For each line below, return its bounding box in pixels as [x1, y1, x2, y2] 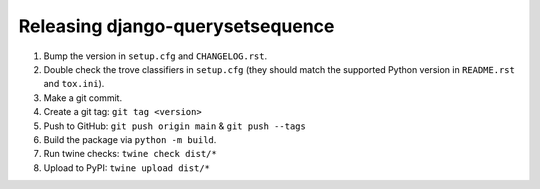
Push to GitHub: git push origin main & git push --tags [43, 120, 307, 132]
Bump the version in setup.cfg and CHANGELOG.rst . [43, 50, 268, 62]
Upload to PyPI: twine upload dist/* [43, 161, 210, 174]
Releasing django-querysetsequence [18, 15, 335, 37]
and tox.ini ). [43, 78, 105, 90]
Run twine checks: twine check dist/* [43, 148, 217, 160]
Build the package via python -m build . [43, 133, 217, 145]
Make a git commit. [43, 91, 123, 104]
